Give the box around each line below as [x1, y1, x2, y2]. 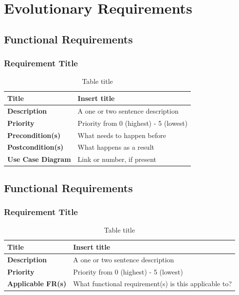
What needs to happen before [77, 130, 166, 140]
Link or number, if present [77, 154, 157, 164]
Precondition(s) [7, 130, 61, 140]
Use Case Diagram [7, 154, 71, 164]
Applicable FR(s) [7, 278, 67, 289]
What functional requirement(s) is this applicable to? [73, 278, 232, 289]
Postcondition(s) [7, 142, 64, 152]
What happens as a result [77, 142, 154, 152]
